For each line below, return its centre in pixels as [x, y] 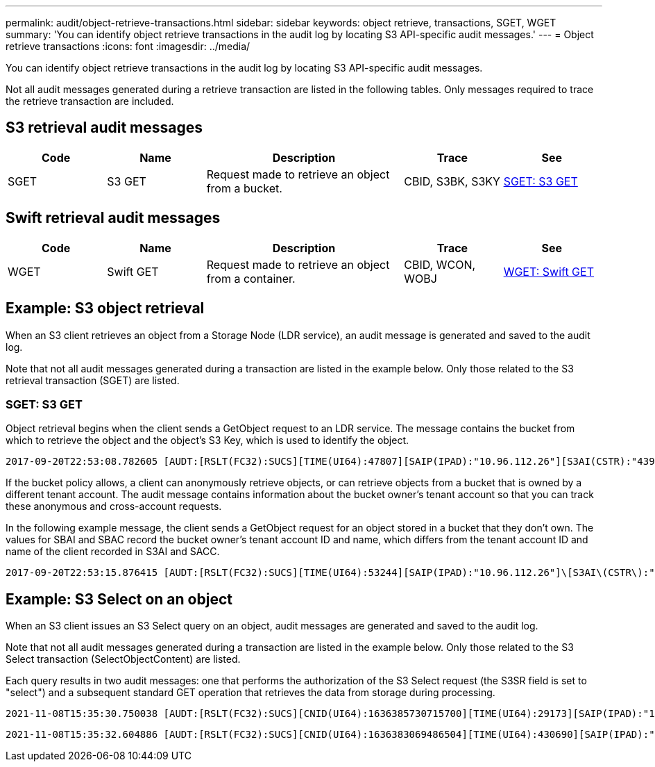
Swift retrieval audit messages [113, 218]
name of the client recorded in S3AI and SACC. [113, 552]
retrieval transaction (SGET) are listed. [93, 380]
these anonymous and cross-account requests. [114, 506]
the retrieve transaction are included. [90, 101]
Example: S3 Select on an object [119, 599]
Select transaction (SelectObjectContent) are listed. [123, 659]
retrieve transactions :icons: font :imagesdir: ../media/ [128, 46]
